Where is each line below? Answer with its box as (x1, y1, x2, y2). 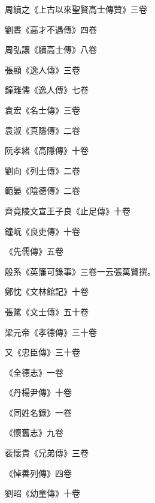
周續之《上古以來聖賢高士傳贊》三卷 (5, 3, 147, 15)
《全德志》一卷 (5, 366, 63, 378)
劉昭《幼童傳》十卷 (5, 487, 80, 499)
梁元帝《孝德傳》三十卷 (5, 325, 97, 338)
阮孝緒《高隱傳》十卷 (5, 144, 89, 157)
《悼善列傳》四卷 (5, 466, 72, 479)
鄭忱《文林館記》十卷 (5, 285, 89, 298)
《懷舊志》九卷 (5, 426, 63, 439)
